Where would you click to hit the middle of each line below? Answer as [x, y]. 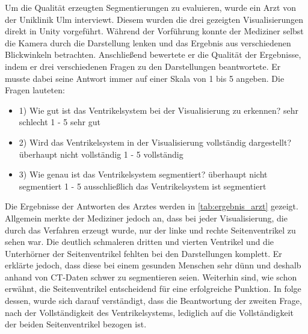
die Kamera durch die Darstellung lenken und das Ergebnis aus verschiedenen [148, 42]
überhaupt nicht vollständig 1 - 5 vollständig [101, 154]
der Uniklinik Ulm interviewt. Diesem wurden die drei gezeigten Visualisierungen [154, 19]
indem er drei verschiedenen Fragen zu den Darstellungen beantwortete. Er [143, 66]
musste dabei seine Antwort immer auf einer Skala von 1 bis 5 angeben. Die [145, 78]
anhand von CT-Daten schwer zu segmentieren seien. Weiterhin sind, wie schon [151, 277]
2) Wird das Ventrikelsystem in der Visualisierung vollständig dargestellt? [155, 142]
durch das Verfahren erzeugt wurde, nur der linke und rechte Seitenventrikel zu [150, 230]
